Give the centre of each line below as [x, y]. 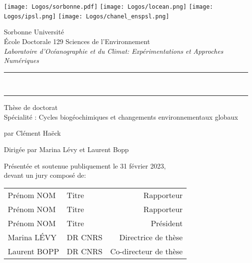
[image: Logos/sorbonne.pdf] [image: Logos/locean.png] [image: [109, 7]
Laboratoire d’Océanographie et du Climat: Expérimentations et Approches [114, 51]
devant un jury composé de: [45, 175]
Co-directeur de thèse [146, 251]
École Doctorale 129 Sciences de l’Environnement [77, 41]
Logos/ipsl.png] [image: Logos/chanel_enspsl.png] [87, 16]
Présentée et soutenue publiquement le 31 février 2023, [85, 165]
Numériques [22, 60]
